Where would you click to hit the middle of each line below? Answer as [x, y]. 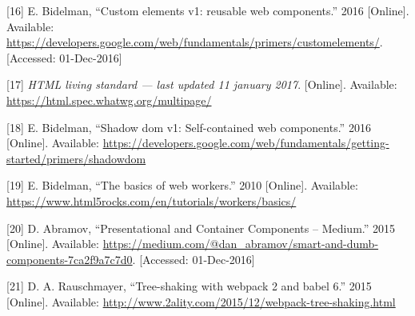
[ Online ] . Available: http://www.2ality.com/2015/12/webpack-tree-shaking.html [201, 301]
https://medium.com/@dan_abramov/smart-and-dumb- [241, 244]
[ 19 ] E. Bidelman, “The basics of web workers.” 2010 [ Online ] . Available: [182, 185]
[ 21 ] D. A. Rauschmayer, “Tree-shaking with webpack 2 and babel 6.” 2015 [189, 286]
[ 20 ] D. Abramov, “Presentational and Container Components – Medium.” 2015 [201, 228]
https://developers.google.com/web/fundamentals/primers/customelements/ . [195, 42]
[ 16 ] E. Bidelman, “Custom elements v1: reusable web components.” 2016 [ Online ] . [208, 10]
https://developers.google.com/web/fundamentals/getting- [246, 143]
